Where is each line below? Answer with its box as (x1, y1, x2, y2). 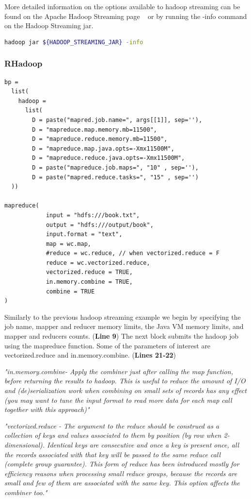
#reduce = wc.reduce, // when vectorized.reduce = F (46, 250, 220, 257)
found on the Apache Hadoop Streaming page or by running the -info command (4, 11, 247, 21)
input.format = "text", (46, 231, 123, 238)
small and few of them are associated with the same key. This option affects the (4, 478, 240, 488)
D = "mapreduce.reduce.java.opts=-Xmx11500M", (32, 155, 185, 162)
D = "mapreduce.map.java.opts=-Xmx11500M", (32, 145, 174, 152)
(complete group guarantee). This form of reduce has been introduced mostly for (4, 459, 239, 469)
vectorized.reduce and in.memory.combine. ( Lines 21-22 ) (4, 350, 176, 360)
